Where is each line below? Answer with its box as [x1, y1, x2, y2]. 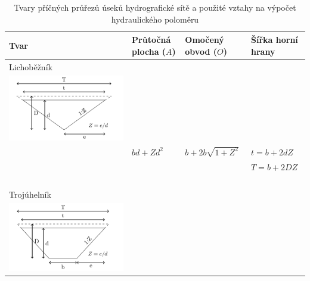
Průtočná [132, 33, 171, 46]
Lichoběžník [9, 60, 52, 73]
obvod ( [185, 45, 217, 57]
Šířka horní [251, 33, 298, 46]
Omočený [185, 33, 224, 46]
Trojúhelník [9, 188, 51, 200]
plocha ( [132, 45, 166, 57]
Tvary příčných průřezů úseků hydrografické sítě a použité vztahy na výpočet [14, 1, 296, 13]
